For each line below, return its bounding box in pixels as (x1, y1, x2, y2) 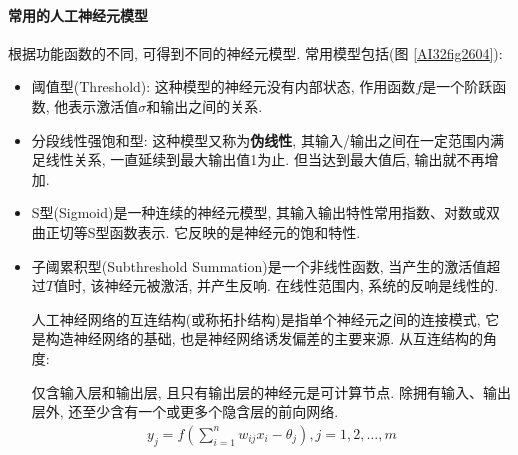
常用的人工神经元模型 (8, 4, 148, 25)
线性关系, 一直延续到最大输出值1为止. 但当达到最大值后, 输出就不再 (45, 149, 485, 170)
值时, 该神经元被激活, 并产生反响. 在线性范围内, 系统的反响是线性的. (53, 275, 499, 296)
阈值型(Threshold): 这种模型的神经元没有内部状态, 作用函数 (31, 76, 416, 97)
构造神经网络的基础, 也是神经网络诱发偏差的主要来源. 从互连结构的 (45, 328, 483, 349)
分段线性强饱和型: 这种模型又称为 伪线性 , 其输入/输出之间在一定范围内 (31, 129, 490, 150)
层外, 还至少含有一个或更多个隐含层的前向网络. (31, 401, 339, 422)
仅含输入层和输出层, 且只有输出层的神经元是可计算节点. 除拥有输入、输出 (31, 381, 511, 402)
